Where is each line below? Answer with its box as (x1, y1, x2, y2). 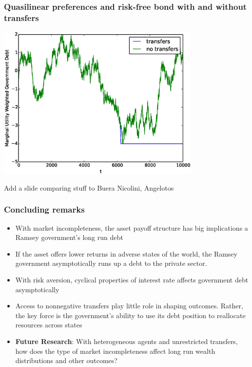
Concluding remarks (4, 203, 85, 216)
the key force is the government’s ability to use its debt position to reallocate (15, 310, 246, 320)
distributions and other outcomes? (15, 355, 117, 366)
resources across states (15, 320, 82, 330)
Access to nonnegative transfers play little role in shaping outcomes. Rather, (15, 301, 243, 311)
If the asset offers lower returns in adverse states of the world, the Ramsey (15, 248, 237, 259)
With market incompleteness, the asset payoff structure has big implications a (15, 222, 248, 233)
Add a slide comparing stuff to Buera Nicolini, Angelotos (4, 182, 174, 193)
